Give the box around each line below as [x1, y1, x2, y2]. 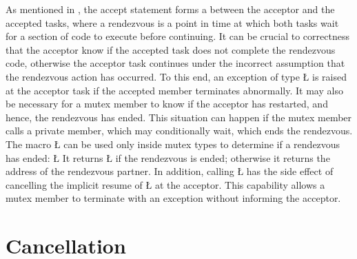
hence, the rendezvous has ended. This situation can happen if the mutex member [6, 110, 352, 124]
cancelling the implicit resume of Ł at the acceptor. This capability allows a [6, 177, 325, 191]
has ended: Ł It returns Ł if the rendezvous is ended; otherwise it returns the [6, 150, 330, 165]
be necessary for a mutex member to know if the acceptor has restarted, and [6, 96, 328, 111]
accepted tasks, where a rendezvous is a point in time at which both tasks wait [6, 15, 339, 30]
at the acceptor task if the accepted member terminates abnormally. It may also [6, 83, 343, 97]
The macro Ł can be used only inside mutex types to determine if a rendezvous [6, 136, 340, 151]
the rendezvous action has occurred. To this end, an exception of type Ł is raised [6, 69, 347, 83]
